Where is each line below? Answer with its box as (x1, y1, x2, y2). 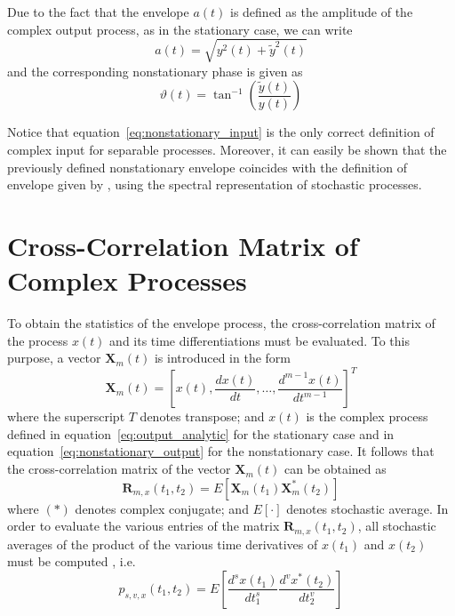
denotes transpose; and (140, 407, 265, 426)
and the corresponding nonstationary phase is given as (7, 61, 303, 80)
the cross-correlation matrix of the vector (7, 460, 231, 478)
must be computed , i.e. (7, 552, 136, 571)
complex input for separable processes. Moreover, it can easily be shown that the (7, 140, 447, 158)
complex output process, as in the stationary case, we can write (7, 20, 353, 38)
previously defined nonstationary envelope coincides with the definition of (7, 157, 407, 176)
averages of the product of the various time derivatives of (7, 534, 318, 553)
